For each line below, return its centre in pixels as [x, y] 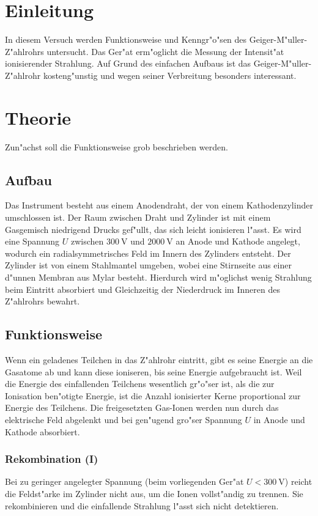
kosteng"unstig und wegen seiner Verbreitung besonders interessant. [170, 75]
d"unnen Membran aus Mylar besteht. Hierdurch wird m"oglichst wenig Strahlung [158, 277]
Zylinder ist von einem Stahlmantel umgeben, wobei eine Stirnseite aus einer [148, 265]
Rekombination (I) [52, 459]
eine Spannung [32, 241]
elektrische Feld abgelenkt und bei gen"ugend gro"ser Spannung [124, 419]
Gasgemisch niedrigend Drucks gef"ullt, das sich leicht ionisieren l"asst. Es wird [153, 229]
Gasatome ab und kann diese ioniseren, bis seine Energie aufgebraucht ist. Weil [153, 371]
